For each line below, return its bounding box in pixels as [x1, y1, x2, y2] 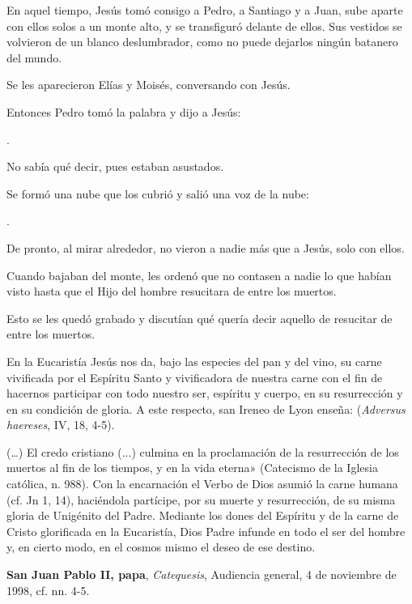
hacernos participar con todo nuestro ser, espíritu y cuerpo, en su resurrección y [6, 385, 403, 402]
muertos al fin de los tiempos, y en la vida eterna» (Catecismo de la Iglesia [6, 459, 378, 476]
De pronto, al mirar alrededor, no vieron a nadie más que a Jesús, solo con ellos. [6, 239, 405, 256]
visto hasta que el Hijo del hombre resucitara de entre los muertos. [6, 283, 337, 300]
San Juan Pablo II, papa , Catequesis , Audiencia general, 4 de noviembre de [6, 566, 397, 583]
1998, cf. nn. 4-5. [6, 581, 90, 598]
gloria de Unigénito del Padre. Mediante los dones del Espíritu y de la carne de [6, 507, 399, 524]
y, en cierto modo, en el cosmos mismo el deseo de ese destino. [6, 538, 316, 555]
